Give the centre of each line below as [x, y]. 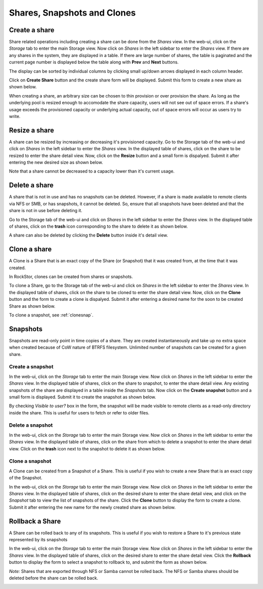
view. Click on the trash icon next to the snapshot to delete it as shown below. [87, 449]
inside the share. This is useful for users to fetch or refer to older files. [79, 412]
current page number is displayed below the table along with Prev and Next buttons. [94, 62]
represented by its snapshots [38, 540]
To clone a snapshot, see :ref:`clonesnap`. [51, 315]
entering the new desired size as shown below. [56, 162]
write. [15, 116]
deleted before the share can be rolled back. [54, 578]
